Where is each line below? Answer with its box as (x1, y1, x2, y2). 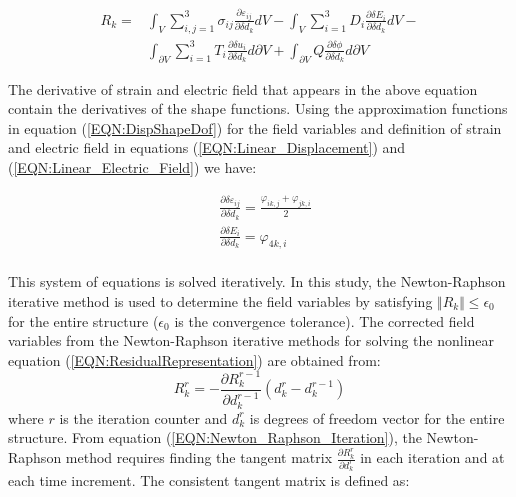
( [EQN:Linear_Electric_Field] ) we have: (8, 156, 257, 177)
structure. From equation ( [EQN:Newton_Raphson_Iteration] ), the (8, 427, 422, 448)
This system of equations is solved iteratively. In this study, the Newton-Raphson (8, 271, 506, 292)
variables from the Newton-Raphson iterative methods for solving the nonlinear (8, 330, 495, 351)
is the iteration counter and (59, 407, 228, 428)
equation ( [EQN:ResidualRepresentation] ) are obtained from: (8, 349, 381, 370)
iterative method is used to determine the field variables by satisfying (8, 290, 433, 311)
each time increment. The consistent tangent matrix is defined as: (8, 470, 410, 491)
